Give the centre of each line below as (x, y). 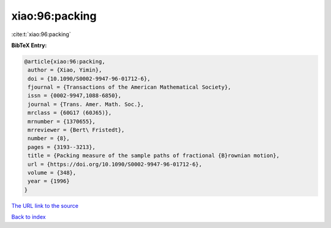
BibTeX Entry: (29, 45)
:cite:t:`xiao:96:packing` (41, 34)
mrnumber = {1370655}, (62, 121)
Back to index (29, 217)
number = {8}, (49, 138)
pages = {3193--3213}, (62, 147)
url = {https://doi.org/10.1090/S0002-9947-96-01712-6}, (115, 164)
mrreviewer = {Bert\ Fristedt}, (76, 130)
